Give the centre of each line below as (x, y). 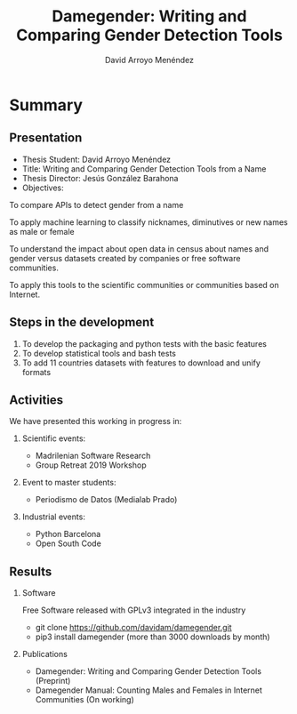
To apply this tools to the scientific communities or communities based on (144, 285)
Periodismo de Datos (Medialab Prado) (106, 500)
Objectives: (43, 188)
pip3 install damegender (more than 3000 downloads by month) (153, 637)
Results (31, 571)
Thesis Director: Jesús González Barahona (100, 178)
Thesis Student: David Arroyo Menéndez (96, 159)
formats (36, 372)
